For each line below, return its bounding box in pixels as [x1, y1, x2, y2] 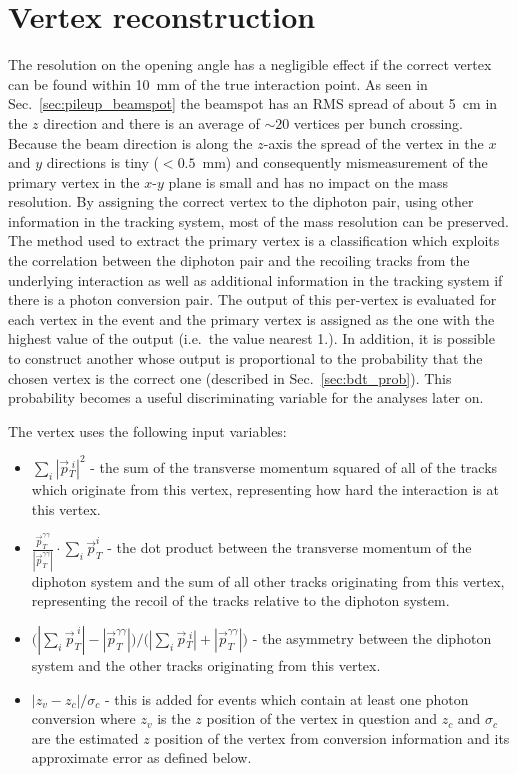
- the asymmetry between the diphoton [252, 627, 492, 648]
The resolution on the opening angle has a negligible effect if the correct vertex [8, 54, 492, 75]
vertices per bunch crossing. [293, 112, 463, 133]
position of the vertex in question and [206, 708, 437, 729]
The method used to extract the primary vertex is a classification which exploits [8, 230, 500, 251]
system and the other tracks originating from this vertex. [31, 654, 381, 675]
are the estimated [31, 727, 139, 748]
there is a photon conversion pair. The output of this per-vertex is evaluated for [8, 289, 497, 310]
